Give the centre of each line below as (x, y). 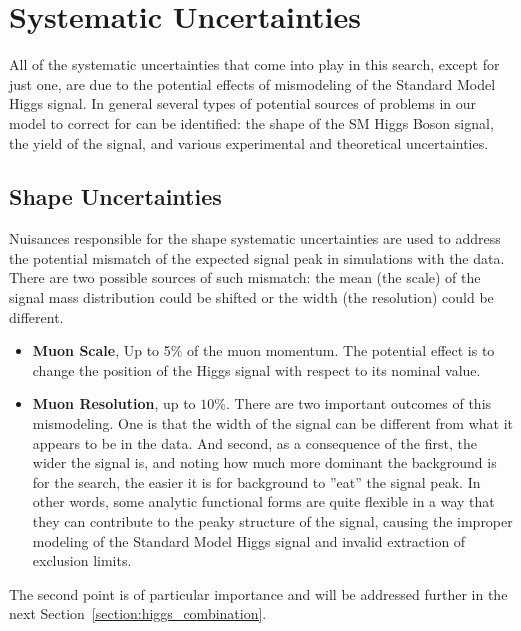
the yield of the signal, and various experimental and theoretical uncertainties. (249, 142)
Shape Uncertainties (115, 196)
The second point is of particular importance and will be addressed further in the (258, 593)
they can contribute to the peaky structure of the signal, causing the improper (272, 521)
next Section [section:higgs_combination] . (138, 613)
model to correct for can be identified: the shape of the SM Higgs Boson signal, (251, 122)
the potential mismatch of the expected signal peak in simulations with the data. (257, 257)
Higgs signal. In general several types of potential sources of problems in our (242, 103)
